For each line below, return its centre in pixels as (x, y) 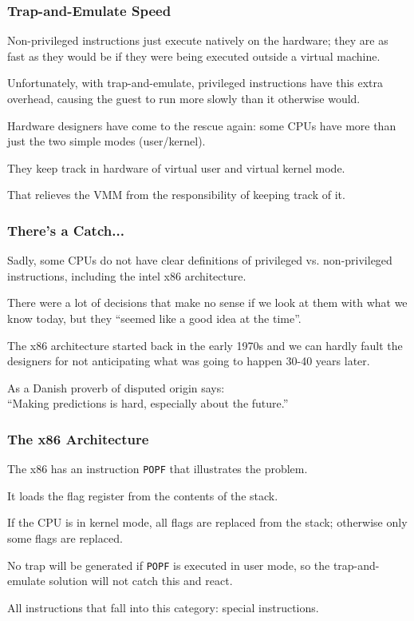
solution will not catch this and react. (141, 581)
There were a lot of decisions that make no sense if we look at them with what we (207, 303)
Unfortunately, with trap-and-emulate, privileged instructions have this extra (195, 83)
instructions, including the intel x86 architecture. (127, 275)
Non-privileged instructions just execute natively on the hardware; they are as (198, 40)
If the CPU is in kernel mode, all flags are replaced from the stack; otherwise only (207, 522)
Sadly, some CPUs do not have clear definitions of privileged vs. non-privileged (200, 260)
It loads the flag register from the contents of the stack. (143, 495)
